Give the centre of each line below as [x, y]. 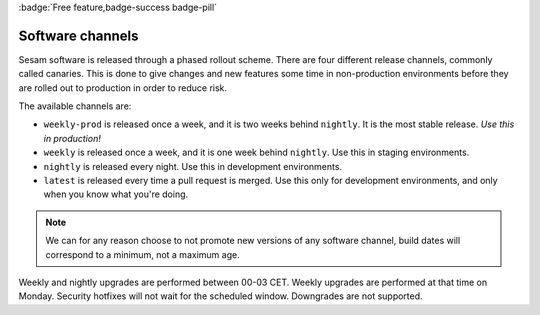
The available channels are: [75, 106]
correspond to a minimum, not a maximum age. [142, 254]
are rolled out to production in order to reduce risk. [123, 87]
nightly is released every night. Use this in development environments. [193, 166]
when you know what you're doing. [116, 194]
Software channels [78, 35]
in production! [72, 138]
